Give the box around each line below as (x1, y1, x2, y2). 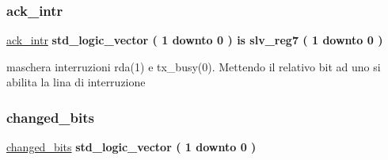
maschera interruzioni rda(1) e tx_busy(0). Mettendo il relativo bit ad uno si (6, 58, 381, 74)
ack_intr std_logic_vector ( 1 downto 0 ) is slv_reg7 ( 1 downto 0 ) (6, 32, 383, 48)
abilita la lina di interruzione (6, 74, 146, 90)
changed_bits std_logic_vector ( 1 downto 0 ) (6, 139, 257, 155)
